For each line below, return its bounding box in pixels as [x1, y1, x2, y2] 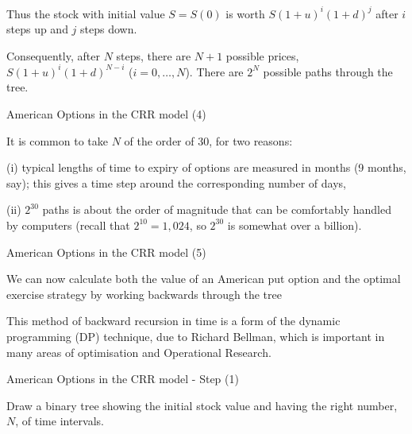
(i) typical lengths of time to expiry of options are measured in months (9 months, [6, 159, 406, 176]
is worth [225, 5, 265, 21]
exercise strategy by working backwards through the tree [6, 285, 282, 302]
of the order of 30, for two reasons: [124, 132, 293, 149]
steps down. [80, 21, 137, 37]
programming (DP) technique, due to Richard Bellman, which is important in [6, 327, 385, 344]
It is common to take [6, 132, 108, 149]
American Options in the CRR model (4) [6, 105, 206, 122]
